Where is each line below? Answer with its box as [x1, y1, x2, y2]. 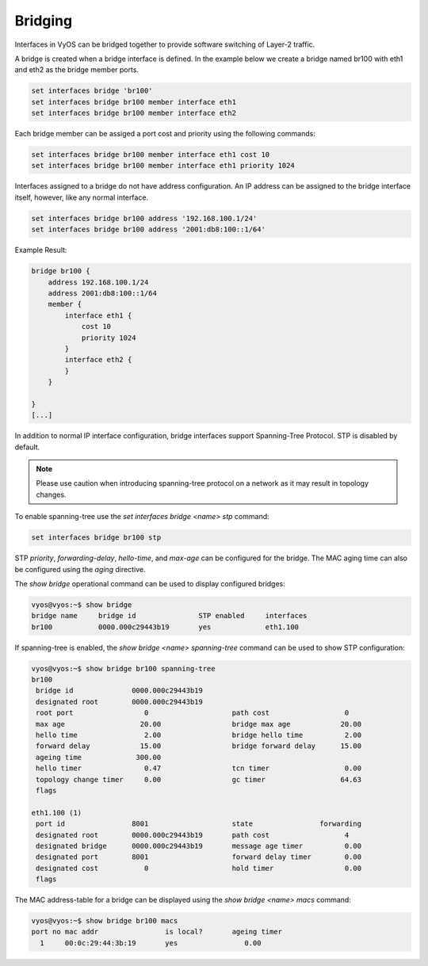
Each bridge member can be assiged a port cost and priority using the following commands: [14, 129, 316, 139]
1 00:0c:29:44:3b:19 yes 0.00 [40, 938, 262, 947]
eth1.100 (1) [31, 808, 82, 817]
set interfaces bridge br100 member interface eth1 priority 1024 [31, 161, 295, 170]
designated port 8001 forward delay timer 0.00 [36, 853, 362, 861]
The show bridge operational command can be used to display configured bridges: [14, 578, 285, 588]
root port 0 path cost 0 [36, 708, 350, 717]
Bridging [14, 12, 73, 29]
